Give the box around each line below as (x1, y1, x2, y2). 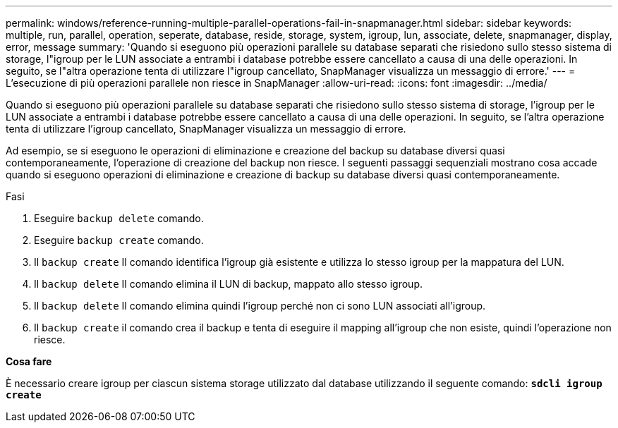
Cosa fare (6, 355, 52, 367)
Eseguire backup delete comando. (34, 212, 204, 224)
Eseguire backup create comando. (34, 234, 204, 246)
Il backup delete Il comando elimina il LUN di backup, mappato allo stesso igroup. (34, 278, 423, 290)
